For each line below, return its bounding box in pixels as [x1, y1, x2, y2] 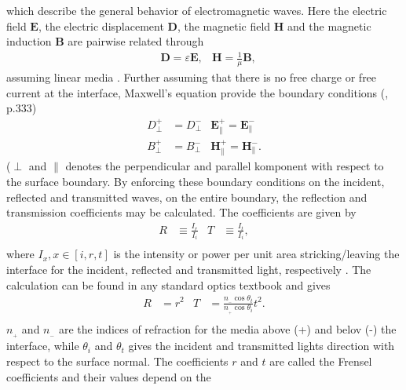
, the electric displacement [38, 17, 164, 34]
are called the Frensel [269, 353, 372, 370]
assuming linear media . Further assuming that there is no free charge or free [6, 69, 377, 86]
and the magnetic [287, 17, 371, 34]
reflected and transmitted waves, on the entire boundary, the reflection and [6, 188, 368, 205]
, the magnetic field [177, 17, 271, 34]
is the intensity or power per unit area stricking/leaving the [113, 246, 400, 262]
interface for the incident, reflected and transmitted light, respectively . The [6, 261, 371, 277]
